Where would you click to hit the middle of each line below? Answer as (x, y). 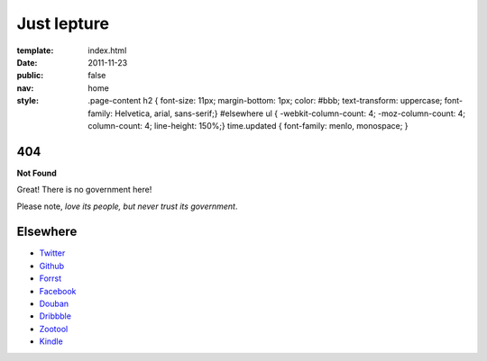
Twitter (52, 253)
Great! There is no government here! (84, 190)
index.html (107, 50)
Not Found (37, 173)
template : (35, 50)
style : (28, 101)
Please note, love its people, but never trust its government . (127, 206)
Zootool (54, 329)
